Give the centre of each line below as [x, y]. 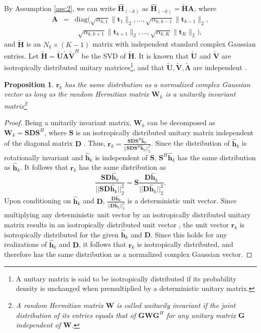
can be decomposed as [181, 122]
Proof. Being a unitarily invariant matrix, [68, 122]
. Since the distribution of [190, 143]
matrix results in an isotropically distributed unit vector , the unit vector [116, 225]
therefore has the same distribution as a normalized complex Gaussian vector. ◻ [128, 254]
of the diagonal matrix [38, 143]
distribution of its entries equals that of [76, 315]
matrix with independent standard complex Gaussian [174, 44]
